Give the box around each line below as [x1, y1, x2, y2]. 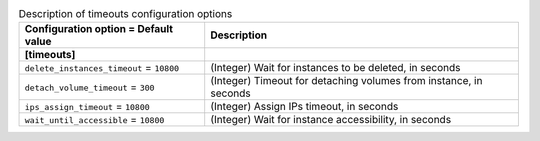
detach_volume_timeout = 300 [24, 80, 155, 94]
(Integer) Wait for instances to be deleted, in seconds [210, 61, 461, 75]
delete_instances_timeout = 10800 [24, 61, 180, 75]
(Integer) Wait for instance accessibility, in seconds [210, 113, 452, 127]
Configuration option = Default [24, 22, 174, 36]
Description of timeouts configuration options [18, 7, 233, 21]
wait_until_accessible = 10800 [24, 113, 165, 127]
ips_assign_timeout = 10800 [24, 100, 150, 114]
